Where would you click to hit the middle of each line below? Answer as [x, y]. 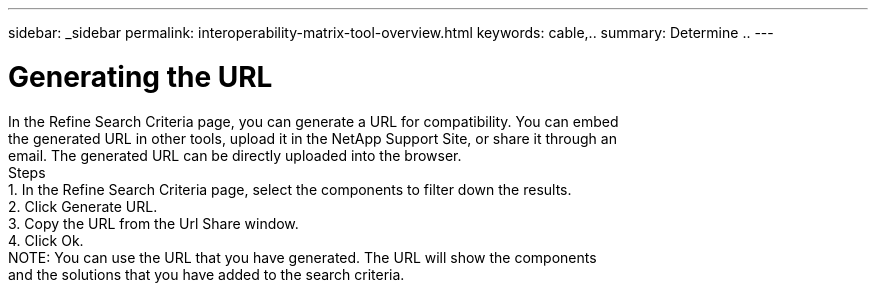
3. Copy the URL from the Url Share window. [153, 223]
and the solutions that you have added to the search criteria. [206, 274]
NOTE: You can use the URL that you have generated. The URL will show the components [302, 257]
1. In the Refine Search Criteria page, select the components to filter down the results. [290, 189]
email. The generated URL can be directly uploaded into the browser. [235, 155]
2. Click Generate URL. [83, 206]
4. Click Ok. [46, 240]
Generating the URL [140, 76]
